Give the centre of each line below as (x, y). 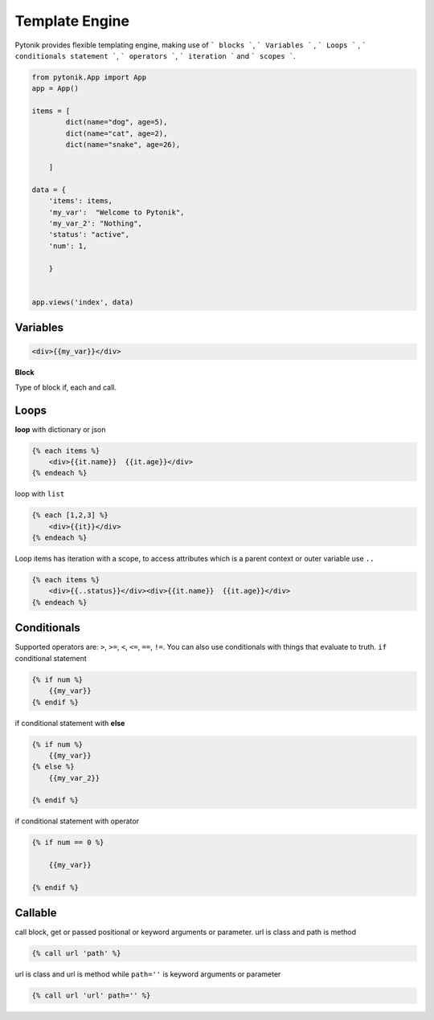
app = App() (55, 89)
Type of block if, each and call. (66, 387)
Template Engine (72, 21)
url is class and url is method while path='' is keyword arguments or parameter (148, 974)
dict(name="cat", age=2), (117, 133)
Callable (36, 913)
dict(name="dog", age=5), (117, 122)
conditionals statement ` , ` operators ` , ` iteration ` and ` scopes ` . (156, 55)
